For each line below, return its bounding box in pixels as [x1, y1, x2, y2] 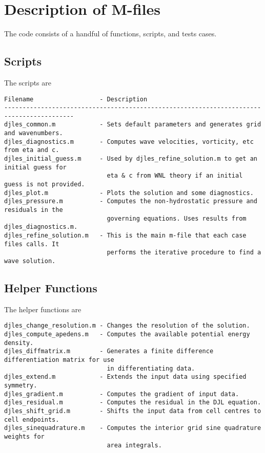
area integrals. [107, 441, 162, 449]
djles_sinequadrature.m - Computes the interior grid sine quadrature [4, 424, 261, 432]
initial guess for [4, 163, 67, 171]
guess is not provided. [4, 181, 85, 188]
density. [4, 339, 34, 347]
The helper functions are [4, 304, 81, 314]
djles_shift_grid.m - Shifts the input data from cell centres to [4, 407, 261, 415]
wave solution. [4, 257, 56, 265]
